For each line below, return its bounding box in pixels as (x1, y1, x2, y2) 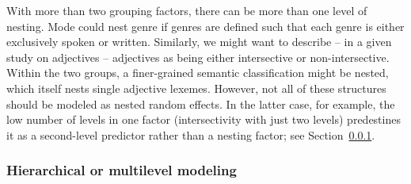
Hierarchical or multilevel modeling (6, 160, 237, 180)
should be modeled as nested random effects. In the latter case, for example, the (6, 95, 395, 112)
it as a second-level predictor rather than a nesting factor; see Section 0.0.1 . (6, 126, 375, 143)
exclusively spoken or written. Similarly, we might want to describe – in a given (6, 33, 392, 50)
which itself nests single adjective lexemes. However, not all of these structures (6, 79, 386, 96)
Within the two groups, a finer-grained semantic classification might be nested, (6, 64, 389, 81)
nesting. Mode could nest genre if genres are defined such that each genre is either (6, 17, 405, 34)
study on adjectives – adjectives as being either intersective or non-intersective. (6, 48, 390, 65)
